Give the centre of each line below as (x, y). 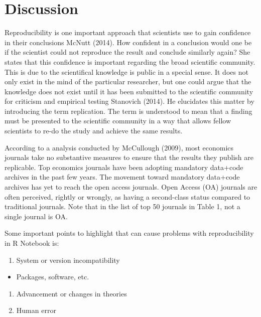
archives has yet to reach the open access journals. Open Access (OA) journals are (131, 187)
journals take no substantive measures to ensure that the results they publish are (129, 157)
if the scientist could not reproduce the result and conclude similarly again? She (127, 52)
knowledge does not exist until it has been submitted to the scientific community (129, 91)
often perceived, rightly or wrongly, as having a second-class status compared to (127, 196)
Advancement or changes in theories (72, 293)
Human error (36, 310)
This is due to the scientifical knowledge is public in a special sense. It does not (126, 71)
